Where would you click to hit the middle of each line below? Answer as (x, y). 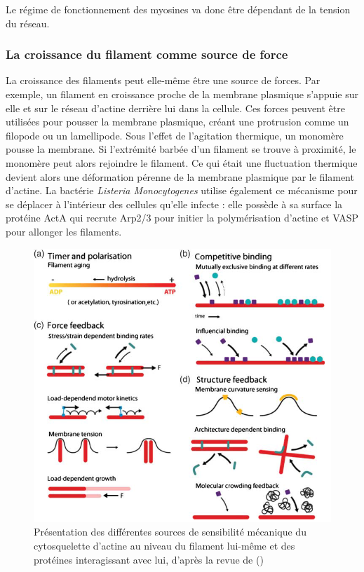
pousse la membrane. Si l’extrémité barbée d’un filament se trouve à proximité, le (181, 149)
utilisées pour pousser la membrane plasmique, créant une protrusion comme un (177, 122)
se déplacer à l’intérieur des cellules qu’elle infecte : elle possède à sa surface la (174, 204)
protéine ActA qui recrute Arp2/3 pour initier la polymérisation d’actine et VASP (182, 218)
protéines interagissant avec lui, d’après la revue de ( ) (149, 559)
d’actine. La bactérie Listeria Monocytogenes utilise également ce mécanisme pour (182, 190)
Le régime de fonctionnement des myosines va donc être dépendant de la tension (178, 9)
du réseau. (28, 23)
